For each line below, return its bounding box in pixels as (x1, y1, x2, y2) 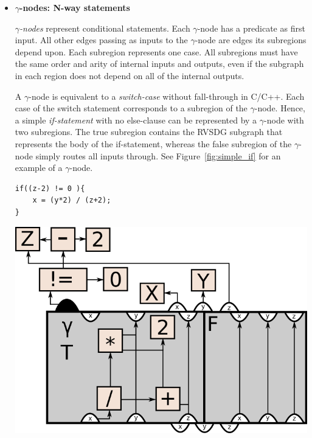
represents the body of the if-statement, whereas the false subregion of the (15, 137, 292, 150)
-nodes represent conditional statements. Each (19, 21, 190, 34)
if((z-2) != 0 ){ (15, 184, 85, 193)
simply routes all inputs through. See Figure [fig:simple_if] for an (35, 149, 281, 162)
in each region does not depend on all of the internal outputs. (15, 69, 244, 82)
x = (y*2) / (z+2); (32, 196, 111, 205)
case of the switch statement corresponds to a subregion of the (15, 102, 248, 114)
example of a (15, 161, 63, 174)
